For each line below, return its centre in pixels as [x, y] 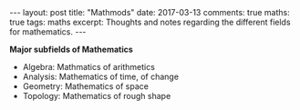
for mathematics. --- [48, 32]
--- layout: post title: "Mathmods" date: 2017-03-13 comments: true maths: [150, 12]
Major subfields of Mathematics [72, 49]
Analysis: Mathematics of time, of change [101, 76]
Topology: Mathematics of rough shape [97, 96]
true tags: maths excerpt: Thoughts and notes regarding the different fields [150, 22]
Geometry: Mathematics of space [85, 86]
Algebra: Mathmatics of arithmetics [88, 67]
